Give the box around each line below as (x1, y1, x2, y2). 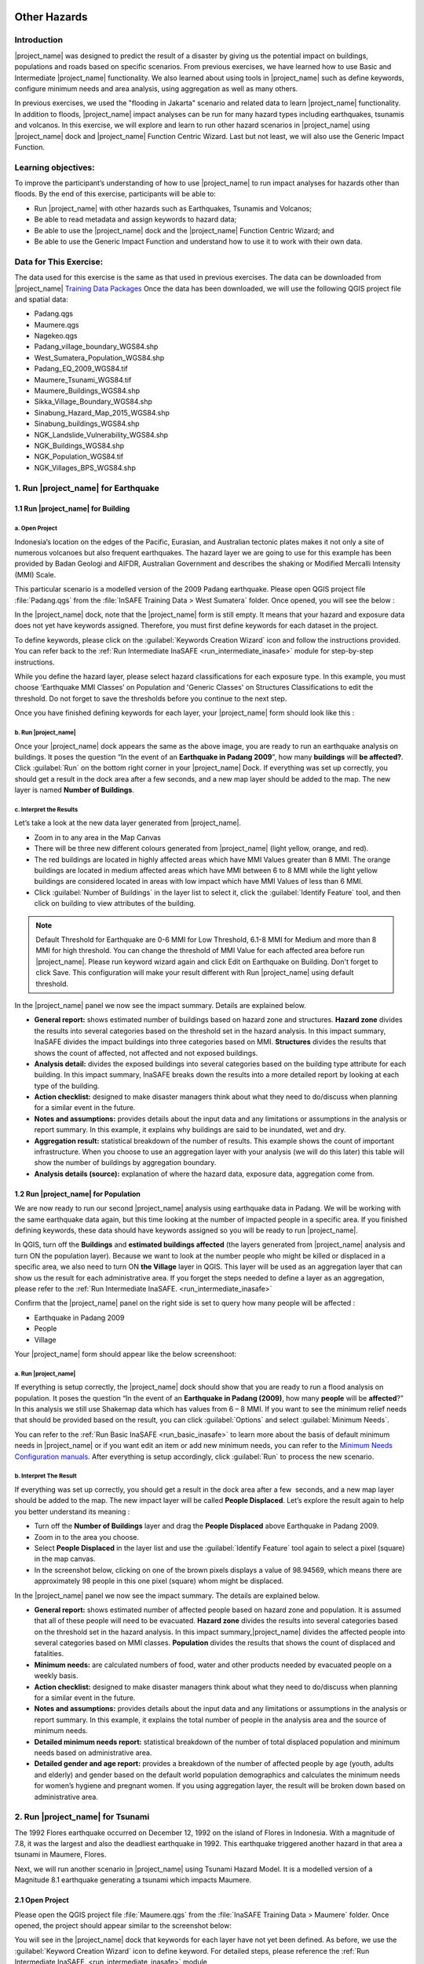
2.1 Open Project (14, 1896, 70, 1905)
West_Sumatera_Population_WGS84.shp (34, 353, 165, 362)
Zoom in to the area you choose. (34, 1532, 139, 1541)
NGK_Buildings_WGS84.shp (34, 441, 125, 450)
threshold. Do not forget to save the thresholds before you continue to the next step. (14, 694, 287, 703)
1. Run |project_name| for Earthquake (14, 482, 160, 493)
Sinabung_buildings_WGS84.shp (34, 419, 141, 428)
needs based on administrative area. (34, 1748, 152, 1757)
